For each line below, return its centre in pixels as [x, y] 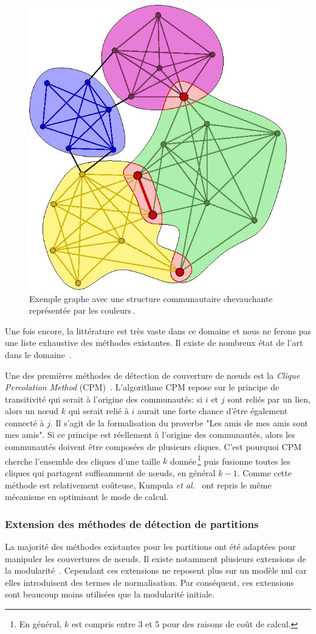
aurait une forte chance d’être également [213, 411]
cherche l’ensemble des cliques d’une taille [83, 461]
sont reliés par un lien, [269, 399]
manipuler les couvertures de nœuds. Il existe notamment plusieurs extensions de [156, 558]
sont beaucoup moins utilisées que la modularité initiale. [110, 594]
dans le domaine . [38, 354]
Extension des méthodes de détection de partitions [132, 523]
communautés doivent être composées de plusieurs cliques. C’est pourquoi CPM [153, 447]
